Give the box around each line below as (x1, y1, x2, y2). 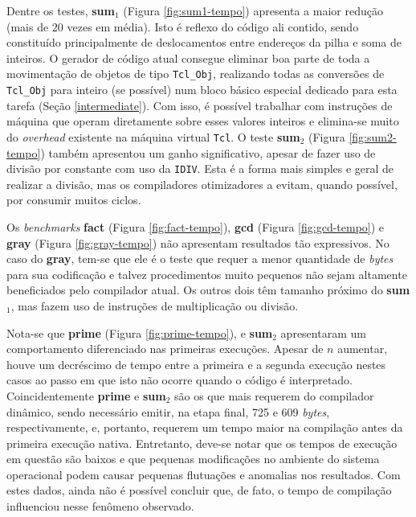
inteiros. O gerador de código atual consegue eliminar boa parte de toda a (6, 49, 370, 66)
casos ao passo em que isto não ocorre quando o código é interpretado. (6, 371, 353, 388)
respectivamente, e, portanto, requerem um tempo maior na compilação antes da (6, 419, 403, 436)
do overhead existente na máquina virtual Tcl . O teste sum (6, 128, 300, 145)
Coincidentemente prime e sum (6, 387, 166, 404)
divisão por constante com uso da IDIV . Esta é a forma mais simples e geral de (6, 160, 394, 177)
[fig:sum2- (349, 128, 397, 145)
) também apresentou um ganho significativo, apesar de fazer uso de (40, 144, 376, 161)
